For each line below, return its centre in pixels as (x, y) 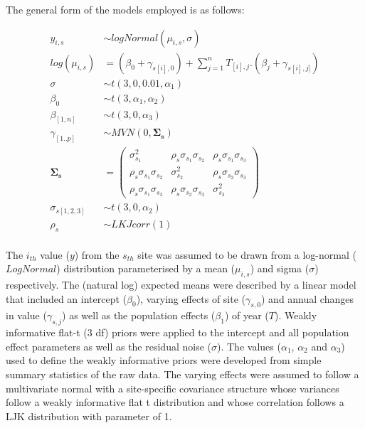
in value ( (26, 315)
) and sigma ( (280, 268)
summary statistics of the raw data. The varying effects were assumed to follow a (182, 374)
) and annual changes (307, 298)
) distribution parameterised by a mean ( (146, 268)
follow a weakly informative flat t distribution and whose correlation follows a (175, 402)
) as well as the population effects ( (139, 315)
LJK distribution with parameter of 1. (89, 416)
